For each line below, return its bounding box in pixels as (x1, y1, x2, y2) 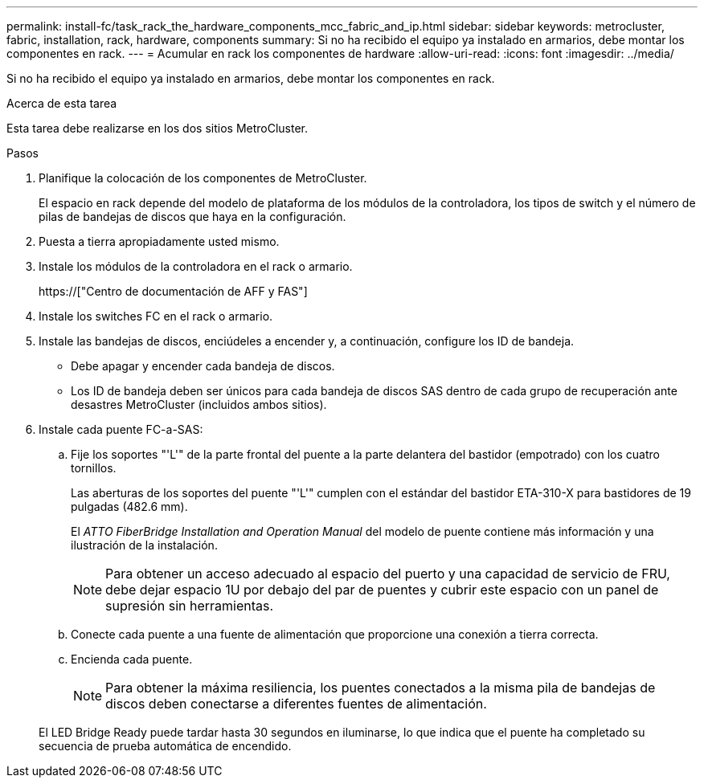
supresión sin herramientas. (105, 598, 274, 614)
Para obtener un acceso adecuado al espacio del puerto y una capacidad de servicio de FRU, (105, 566, 670, 582)
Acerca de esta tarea (6, 96, 117, 110)
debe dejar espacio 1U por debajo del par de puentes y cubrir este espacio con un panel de (105, 582, 659, 598)
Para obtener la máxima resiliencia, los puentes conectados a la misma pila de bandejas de (105, 680, 656, 696)
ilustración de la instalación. (71, 538, 218, 552)
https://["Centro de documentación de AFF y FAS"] (39, 284, 308, 298)
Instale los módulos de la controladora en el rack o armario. (39, 259, 353, 273)
